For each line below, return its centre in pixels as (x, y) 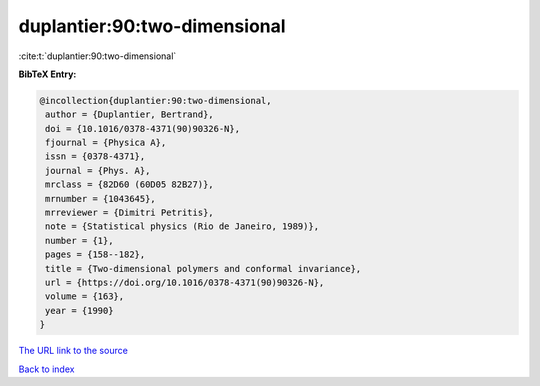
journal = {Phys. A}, (98, 170)
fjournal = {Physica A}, (106, 143)
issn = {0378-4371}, (95, 156)
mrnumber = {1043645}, (101, 198)
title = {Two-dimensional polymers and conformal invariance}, (203, 268)
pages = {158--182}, (95, 254)
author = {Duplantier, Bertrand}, (129, 114)
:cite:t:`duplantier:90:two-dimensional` (97, 56)
